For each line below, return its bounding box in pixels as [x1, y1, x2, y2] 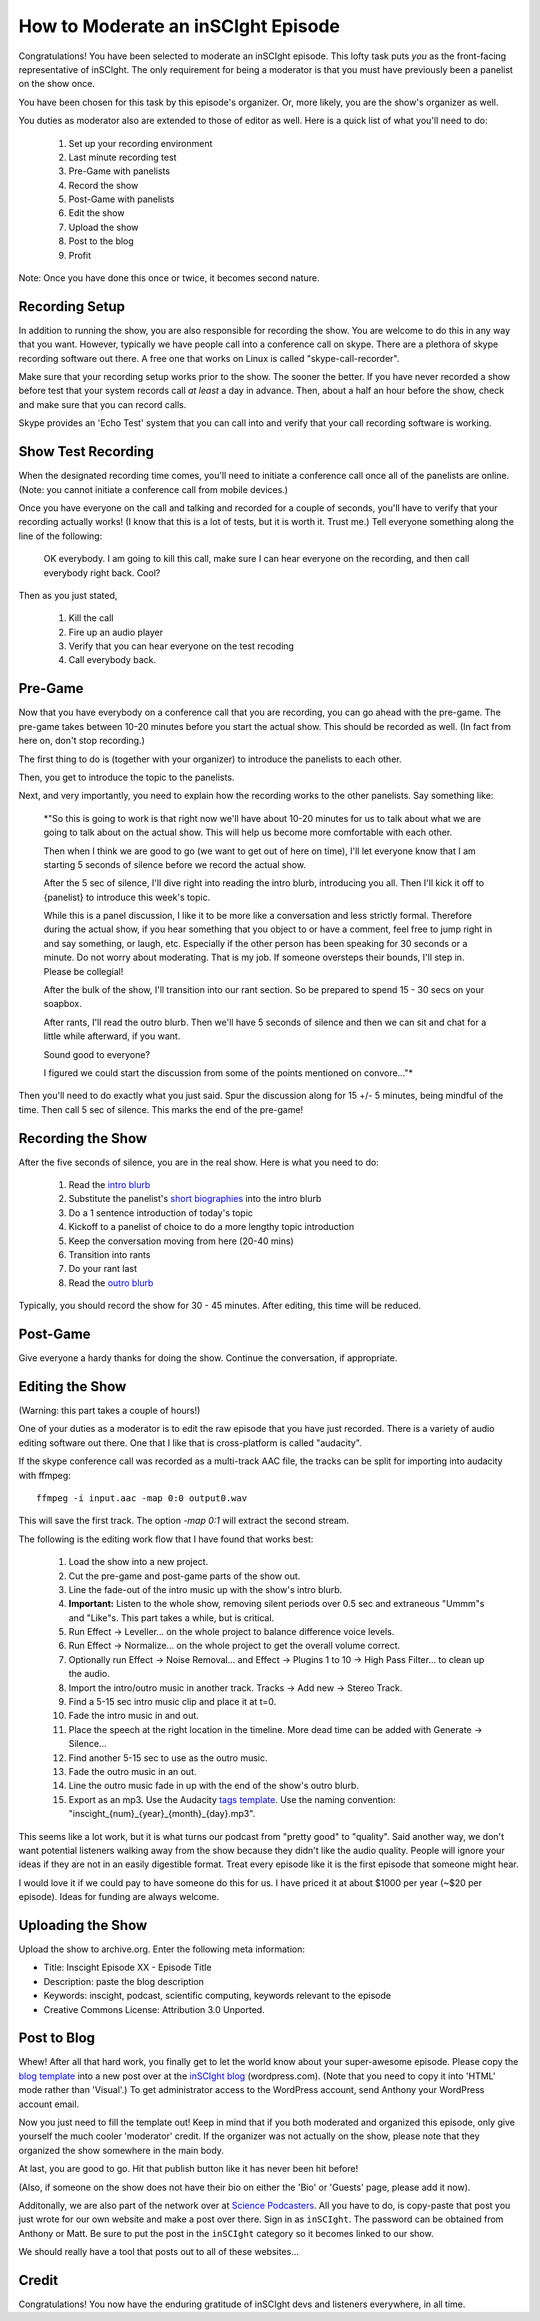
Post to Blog [18, 2030, 95, 2047]
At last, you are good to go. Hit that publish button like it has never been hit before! [18, 2163, 359, 2175]
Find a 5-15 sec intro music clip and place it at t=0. [68, 1696, 277, 1708]
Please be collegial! [43, 965, 124, 977]
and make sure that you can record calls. [18, 398, 187, 410]
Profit [68, 249, 92, 261]
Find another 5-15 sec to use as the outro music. [68, 1751, 269, 1764]
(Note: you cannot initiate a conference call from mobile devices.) [18, 483, 289, 495]
